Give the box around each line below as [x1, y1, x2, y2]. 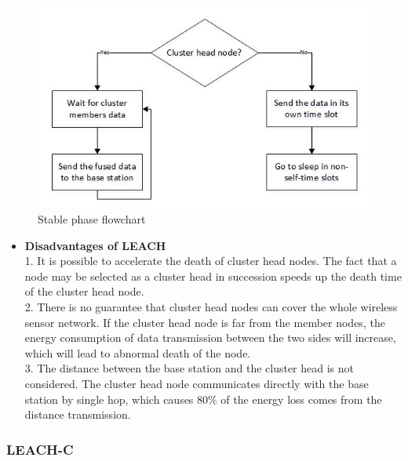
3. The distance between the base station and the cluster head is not [24, 360, 355, 376]
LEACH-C [6, 439, 74, 459]
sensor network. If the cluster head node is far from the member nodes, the [24, 314, 385, 330]
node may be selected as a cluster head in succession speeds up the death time [24, 267, 402, 284]
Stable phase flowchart [38, 211, 146, 227]
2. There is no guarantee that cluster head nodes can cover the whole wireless [24, 298, 398, 314]
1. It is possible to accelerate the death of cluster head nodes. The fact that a [24, 252, 397, 269]
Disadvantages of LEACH [24, 237, 166, 253]
